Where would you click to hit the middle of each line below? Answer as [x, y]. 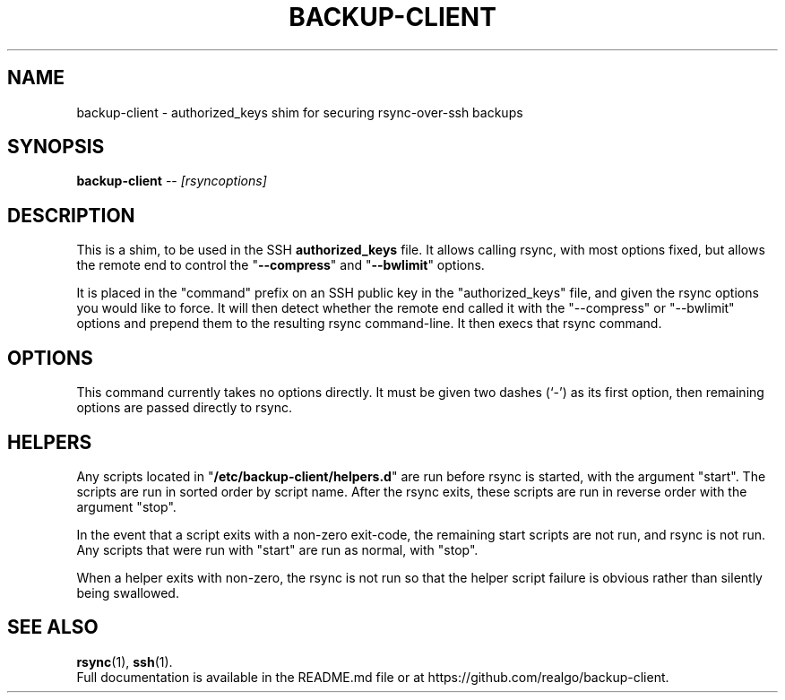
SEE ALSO [53, 627]
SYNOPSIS [56, 147]
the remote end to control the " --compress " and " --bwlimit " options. [280, 265]
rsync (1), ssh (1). [125, 661]
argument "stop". [126, 506]
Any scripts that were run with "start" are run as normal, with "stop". [277, 549]
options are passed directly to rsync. [184, 408]
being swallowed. [128, 592]
